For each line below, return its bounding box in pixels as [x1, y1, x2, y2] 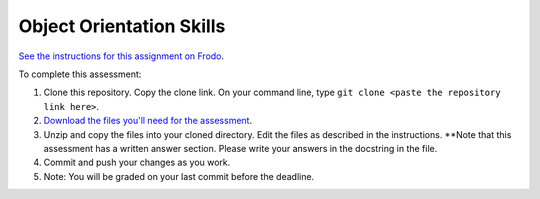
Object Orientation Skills [18, 15, 226, 37]
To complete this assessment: [18, 68, 142, 80]
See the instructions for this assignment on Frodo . [18, 50, 225, 62]
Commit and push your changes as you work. [43, 156, 231, 169]
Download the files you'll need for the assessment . [43, 115, 253, 127]
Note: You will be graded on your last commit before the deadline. [43, 170, 315, 182]
